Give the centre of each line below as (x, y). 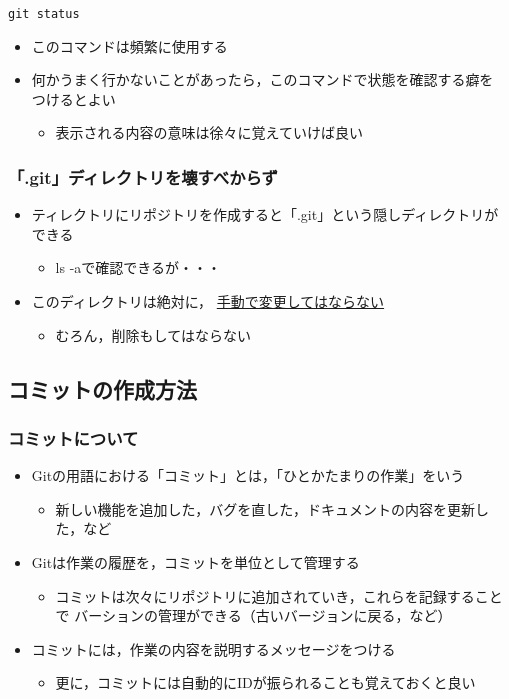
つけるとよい (73, 98)
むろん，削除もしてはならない (153, 334)
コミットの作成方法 (102, 388)
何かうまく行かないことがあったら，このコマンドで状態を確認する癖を (262, 79)
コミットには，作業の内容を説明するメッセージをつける (213, 648)
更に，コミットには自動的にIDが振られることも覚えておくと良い (265, 682)
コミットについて (73, 437)
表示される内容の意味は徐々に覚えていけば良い (209, 132)
